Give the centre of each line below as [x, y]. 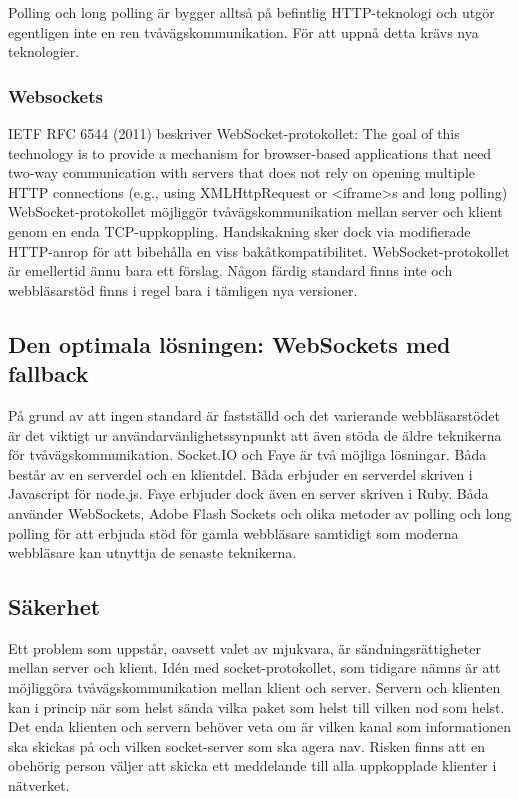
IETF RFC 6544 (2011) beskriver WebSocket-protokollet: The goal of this [234, 133]
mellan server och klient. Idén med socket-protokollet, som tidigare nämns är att [254, 667]
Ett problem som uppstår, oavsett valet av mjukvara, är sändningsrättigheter [244, 647]
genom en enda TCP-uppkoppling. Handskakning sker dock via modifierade [239, 230]
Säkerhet [54, 606]
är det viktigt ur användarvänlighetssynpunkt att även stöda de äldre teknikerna [255, 434]
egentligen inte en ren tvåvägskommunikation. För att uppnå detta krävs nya [243, 31]
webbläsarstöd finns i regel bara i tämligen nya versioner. [183, 289]
